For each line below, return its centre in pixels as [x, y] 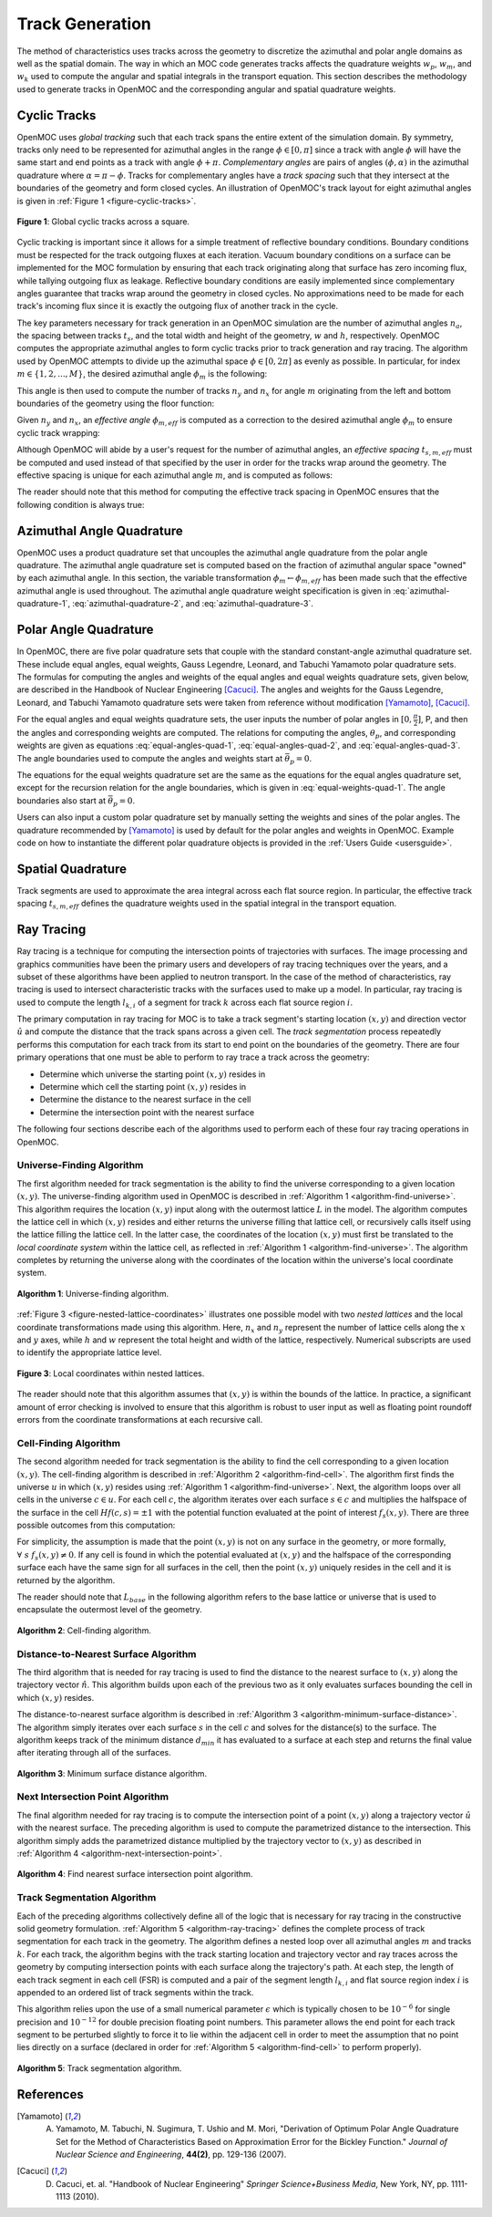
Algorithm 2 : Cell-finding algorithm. [84, 1630]
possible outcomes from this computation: [96, 1525]
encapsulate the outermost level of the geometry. [109, 1610]
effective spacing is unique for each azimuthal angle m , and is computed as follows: [174, 475]
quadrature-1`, [44, 604]
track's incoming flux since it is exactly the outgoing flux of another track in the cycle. [178, 306]
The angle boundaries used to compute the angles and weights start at [149, 758]
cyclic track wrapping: [58, 432]
